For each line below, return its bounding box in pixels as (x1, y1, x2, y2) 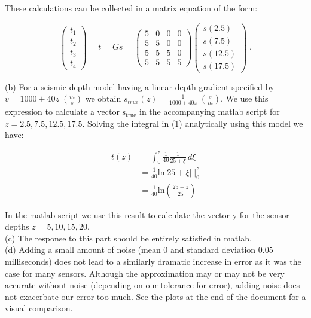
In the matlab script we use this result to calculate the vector (5, 208, 230, 221)
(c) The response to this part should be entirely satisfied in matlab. (5, 231, 252, 244)
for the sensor (239, 208, 289, 221)
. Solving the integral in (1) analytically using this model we (82, 117, 303, 129)
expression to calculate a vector (5, 105, 120, 118)
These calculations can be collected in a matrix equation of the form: (5, 2, 258, 14)
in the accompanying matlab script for (139, 105, 280, 118)
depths (5, 220, 29, 233)
